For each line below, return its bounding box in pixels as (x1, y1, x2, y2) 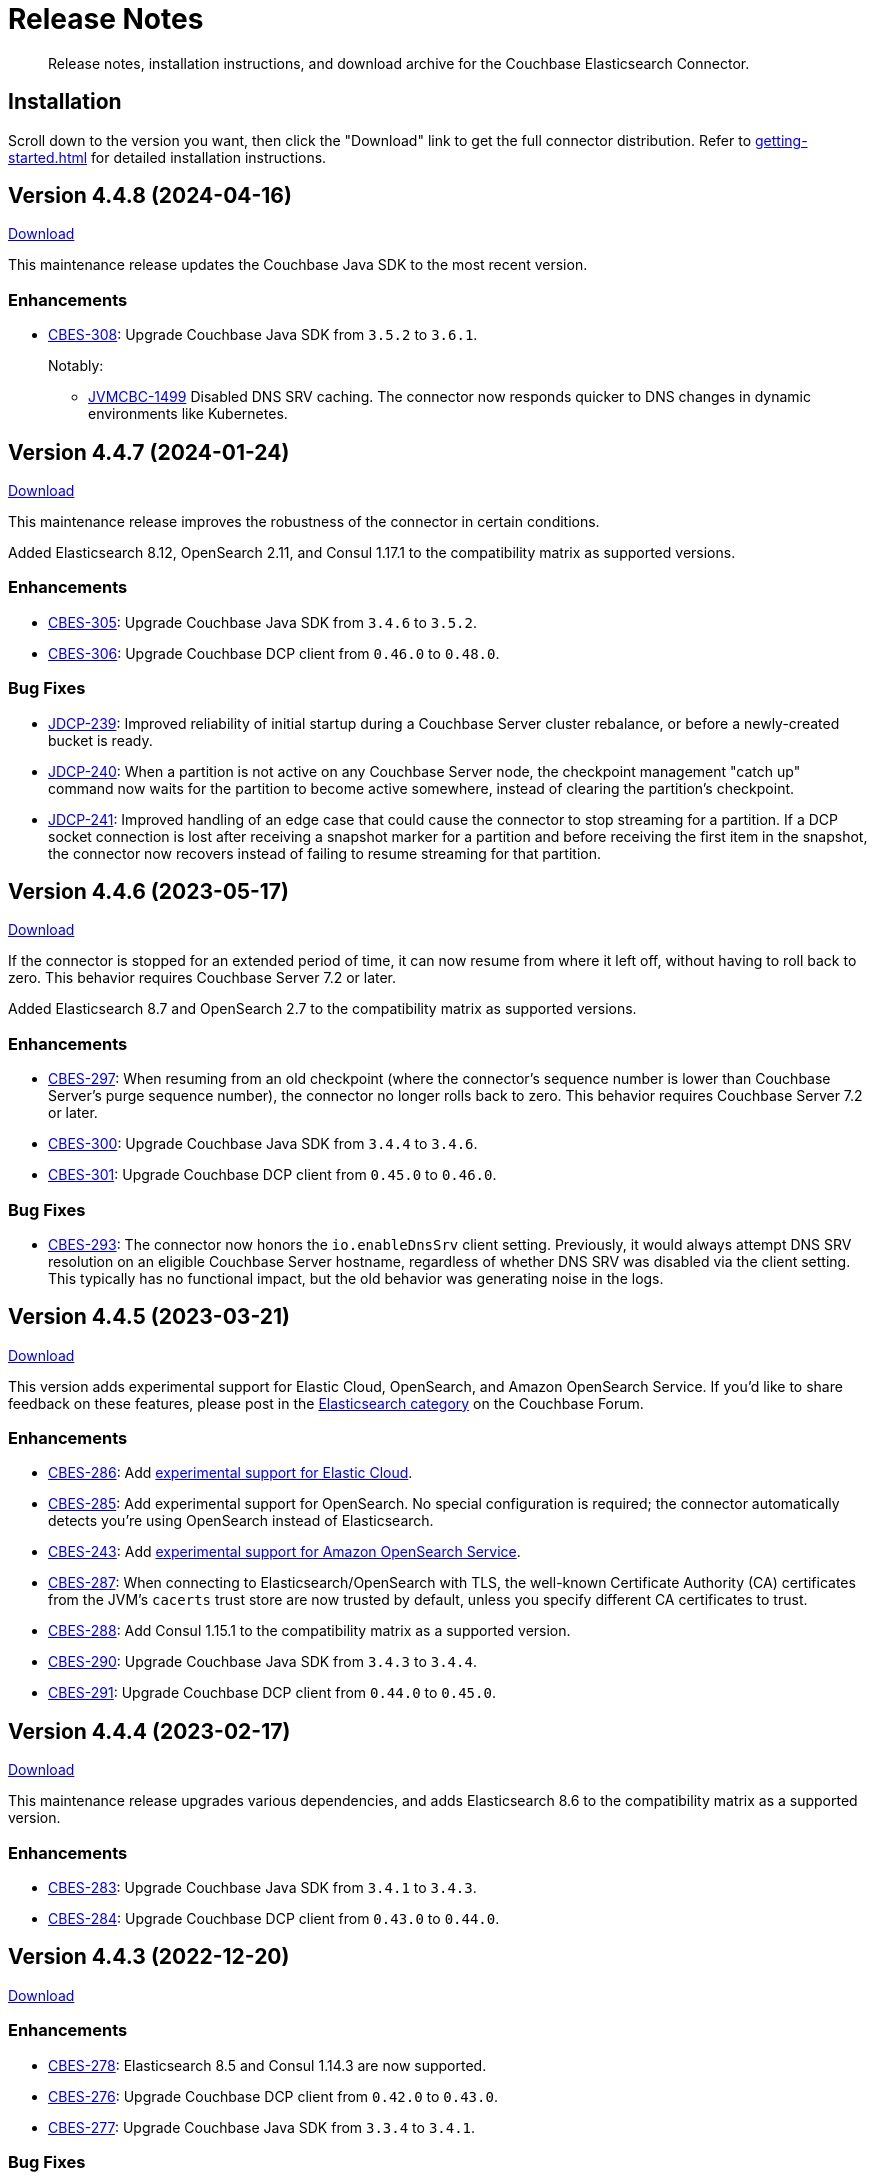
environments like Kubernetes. (88, 405, 288, 423)
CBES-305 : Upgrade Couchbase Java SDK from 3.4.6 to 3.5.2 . (48, 613, 478, 631)
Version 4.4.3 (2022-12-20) (8, 1944, 290, 1970)
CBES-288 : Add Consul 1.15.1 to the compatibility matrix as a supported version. (48, 1622, 571, 1640)
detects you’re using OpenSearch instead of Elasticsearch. (48, 1512, 434, 1530)
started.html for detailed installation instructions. (8, 148, 327, 166)
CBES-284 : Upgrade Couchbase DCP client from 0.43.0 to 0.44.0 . (48, 1910, 500, 1928)
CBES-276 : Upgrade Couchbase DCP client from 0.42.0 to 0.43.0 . (48, 2087, 498, 2105)
